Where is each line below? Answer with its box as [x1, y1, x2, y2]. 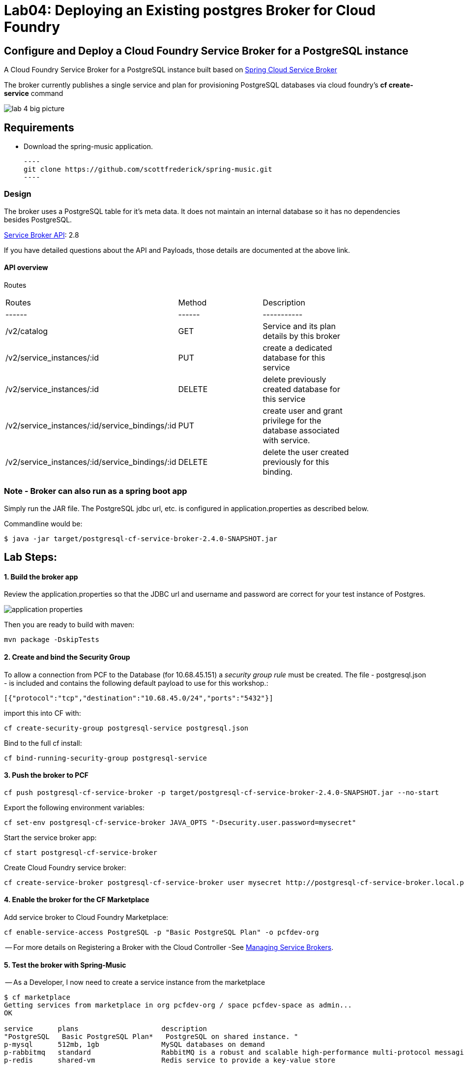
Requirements [4, 121, 74, 134]
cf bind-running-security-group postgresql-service [4, 754, 207, 762]
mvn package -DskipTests [4, 636, 99, 644]
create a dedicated [262, 342, 332, 353]
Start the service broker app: [4, 833, 97, 842]
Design [4, 189, 31, 199]
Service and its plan [262, 321, 336, 331]
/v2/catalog [5, 326, 48, 336]
